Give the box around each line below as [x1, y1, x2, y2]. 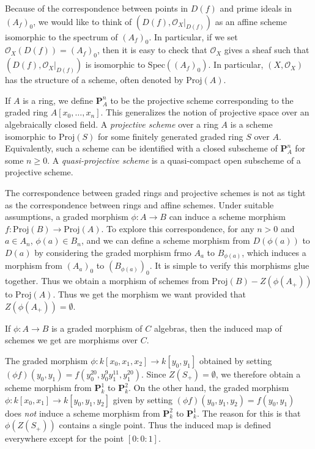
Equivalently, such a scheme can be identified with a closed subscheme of [5, 142, 278, 155]
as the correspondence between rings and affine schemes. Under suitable [5, 198, 274, 211]
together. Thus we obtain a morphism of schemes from [5, 274, 209, 287]
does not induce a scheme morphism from [5, 406, 160, 419]
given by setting [113, 393, 172, 406]
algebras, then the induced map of [154, 321, 282, 334]
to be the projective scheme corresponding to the [110, 93, 294, 106]
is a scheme [230, 117, 273, 130]
